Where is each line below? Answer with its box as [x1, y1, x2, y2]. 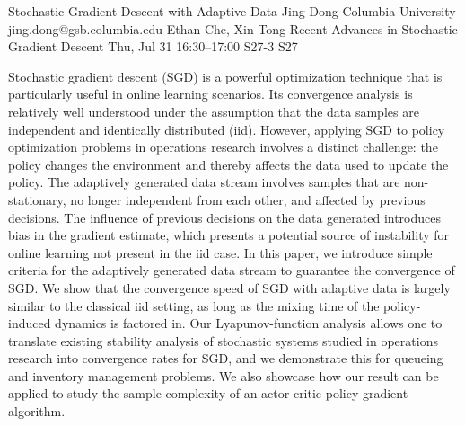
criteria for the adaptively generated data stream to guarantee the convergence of [8, 261, 455, 280]
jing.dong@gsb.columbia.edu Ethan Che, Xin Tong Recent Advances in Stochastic [8, 19, 458, 38]
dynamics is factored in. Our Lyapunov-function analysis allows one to [55, 314, 443, 333]
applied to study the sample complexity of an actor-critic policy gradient [8, 384, 408, 403]
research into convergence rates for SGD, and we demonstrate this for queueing [8, 349, 443, 368]
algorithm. [8, 402, 66, 421]
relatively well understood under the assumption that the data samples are [8, 102, 419, 120]
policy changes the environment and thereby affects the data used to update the [8, 155, 449, 173]
